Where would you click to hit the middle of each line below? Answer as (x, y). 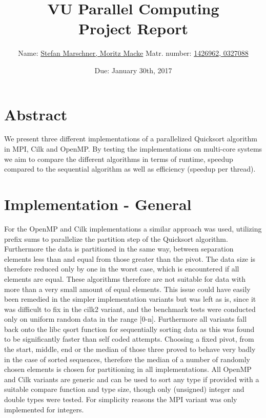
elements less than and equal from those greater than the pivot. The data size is (130, 258)
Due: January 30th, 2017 (133, 70)
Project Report (133, 28)
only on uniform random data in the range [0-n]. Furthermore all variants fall (126, 319)
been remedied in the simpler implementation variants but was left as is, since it (130, 299)
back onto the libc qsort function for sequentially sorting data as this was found (129, 329)
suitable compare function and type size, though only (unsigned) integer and (124, 389)
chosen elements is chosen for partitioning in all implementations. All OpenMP (128, 369)
